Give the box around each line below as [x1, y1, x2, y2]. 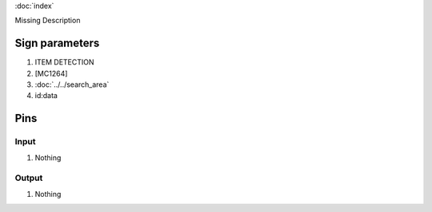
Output [14, 172, 43, 183]
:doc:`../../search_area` [34, 80, 110, 89]
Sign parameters [14, 37, 100, 50]
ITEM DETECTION [34, 57, 95, 67]
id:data [34, 91, 58, 100]
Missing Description [14, 16, 81, 26]
